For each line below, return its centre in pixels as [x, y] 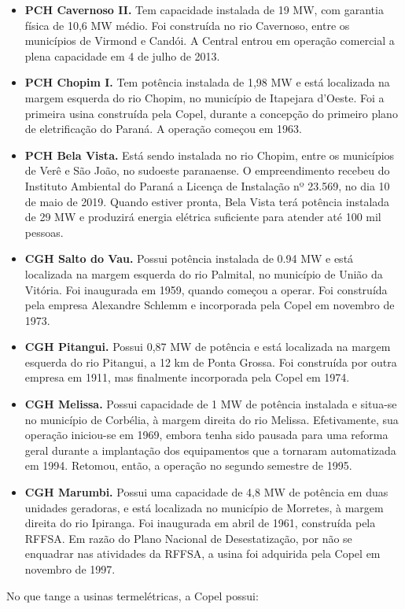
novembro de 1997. [70, 569]
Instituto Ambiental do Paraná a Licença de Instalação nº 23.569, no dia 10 [207, 185]
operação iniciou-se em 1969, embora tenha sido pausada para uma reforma [206, 435]
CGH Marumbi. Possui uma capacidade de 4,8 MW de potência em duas [206, 492]
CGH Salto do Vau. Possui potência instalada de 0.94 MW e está [189, 258]
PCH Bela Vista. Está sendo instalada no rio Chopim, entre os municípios [210, 155]
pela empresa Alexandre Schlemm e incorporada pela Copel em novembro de [210, 305]
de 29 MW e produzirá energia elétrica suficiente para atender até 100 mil [203, 217]
